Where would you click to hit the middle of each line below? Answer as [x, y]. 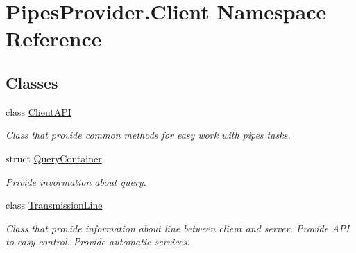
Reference [54, 38]
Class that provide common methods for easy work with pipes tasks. [148, 135]
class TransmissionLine [54, 205]
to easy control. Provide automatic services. [98, 242]
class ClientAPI [39, 111]
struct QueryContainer [54, 158]
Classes [32, 82]
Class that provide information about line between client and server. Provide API [178, 228]
